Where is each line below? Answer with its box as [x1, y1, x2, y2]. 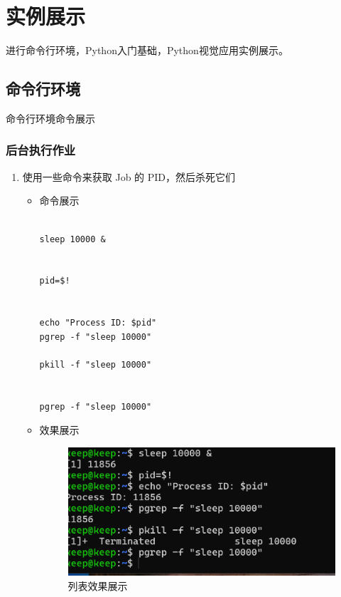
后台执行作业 [6, 141, 76, 159]
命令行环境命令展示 [6, 110, 95, 125]
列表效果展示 [67, 578, 128, 593]
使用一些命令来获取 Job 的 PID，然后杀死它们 [22, 169, 236, 184]
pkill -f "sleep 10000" [39, 359, 152, 370]
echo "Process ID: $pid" [39, 318, 157, 328]
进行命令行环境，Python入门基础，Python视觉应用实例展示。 [6, 43, 288, 58]
